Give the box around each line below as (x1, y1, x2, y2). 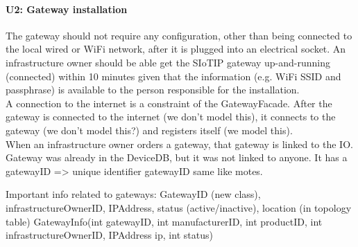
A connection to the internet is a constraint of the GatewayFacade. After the (6, 95, 332, 110)
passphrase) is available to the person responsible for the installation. (6, 82, 300, 97)
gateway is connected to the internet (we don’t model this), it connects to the (6, 109, 336, 124)
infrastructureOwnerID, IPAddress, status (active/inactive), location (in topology (6, 200, 352, 214)
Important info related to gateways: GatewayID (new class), (6, 187, 261, 201)
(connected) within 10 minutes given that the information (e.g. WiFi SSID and (6, 68, 341, 83)
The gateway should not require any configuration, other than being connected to (6, 28, 352, 42)
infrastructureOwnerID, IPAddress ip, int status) (6, 228, 213, 242)
